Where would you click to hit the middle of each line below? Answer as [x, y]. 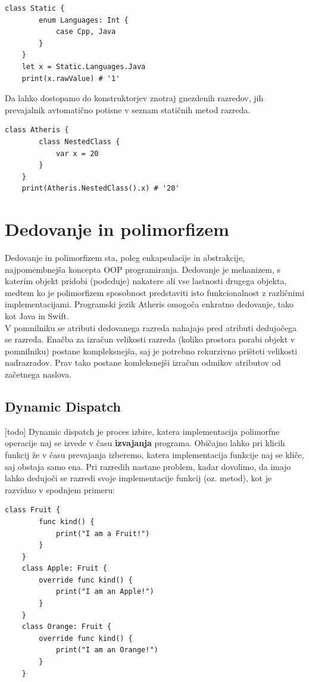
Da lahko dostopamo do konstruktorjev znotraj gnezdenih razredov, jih [134, 98]
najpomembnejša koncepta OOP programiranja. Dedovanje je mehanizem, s [143, 269]
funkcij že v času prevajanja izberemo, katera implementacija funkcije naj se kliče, [154, 454]
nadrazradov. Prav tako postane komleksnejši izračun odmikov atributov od [143, 362]
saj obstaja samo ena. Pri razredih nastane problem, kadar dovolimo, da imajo [148, 466]
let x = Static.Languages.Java [84, 66]
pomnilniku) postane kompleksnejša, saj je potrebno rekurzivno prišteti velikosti [151, 351]
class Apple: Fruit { [64, 569]
